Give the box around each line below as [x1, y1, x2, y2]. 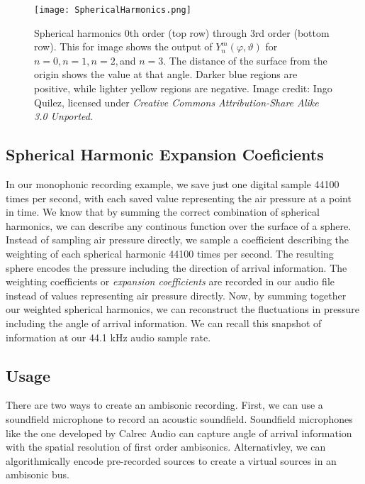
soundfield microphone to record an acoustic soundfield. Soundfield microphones [6, 411, 353, 426]
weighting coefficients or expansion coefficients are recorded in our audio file [6, 274, 335, 289]
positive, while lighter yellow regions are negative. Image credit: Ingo [34, 81, 332, 96]
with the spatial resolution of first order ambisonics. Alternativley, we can [6, 439, 326, 454]
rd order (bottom [254, 25, 330, 40]
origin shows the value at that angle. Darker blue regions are [34, 67, 298, 82]
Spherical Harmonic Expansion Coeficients [6, 143, 324, 165]
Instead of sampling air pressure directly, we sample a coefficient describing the [6, 232, 349, 247]
